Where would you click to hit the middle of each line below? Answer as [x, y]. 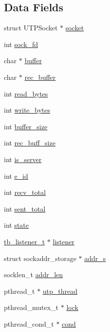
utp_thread [60, 291]
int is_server [23, 159]
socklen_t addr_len [34, 274]
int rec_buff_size [30, 143]
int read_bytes [26, 93]
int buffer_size [26, 126]
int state [17, 225]
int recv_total [25, 192]
